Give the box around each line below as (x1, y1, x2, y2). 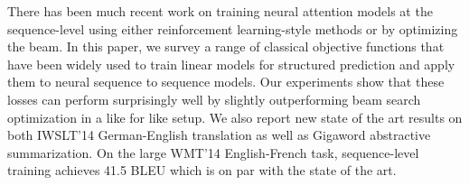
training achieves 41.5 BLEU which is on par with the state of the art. (7, 161, 397, 180)
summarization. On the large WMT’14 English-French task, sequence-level (7, 143, 419, 162)
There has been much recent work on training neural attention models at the (7, 2, 433, 20)
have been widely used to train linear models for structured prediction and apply (7, 54, 455, 73)
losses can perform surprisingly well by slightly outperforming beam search (7, 89, 421, 108)
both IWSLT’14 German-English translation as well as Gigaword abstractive (7, 125, 431, 144)
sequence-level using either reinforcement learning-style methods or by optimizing (7, 19, 458, 38)
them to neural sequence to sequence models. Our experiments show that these (7, 72, 445, 91)
